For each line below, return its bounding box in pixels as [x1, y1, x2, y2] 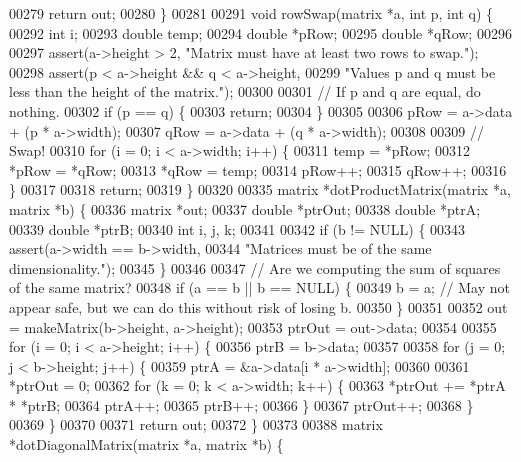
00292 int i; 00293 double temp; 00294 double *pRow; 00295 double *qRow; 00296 [9, 22, 512, 43]
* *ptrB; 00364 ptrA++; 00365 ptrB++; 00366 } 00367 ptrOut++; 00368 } [9, 394, 474, 415]
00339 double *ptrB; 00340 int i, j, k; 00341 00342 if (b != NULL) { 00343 [9, 218, 466, 239]
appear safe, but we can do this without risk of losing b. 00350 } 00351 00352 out [9, 296, 508, 317]
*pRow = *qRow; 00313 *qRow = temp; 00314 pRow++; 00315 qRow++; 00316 [9, 159, 507, 180]
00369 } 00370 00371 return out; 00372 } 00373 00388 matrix [9, 414, 383, 435]
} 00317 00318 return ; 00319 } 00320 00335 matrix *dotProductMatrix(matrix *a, [9, 179, 511, 200]
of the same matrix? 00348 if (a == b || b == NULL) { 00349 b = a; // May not [9, 277, 511, 298]
